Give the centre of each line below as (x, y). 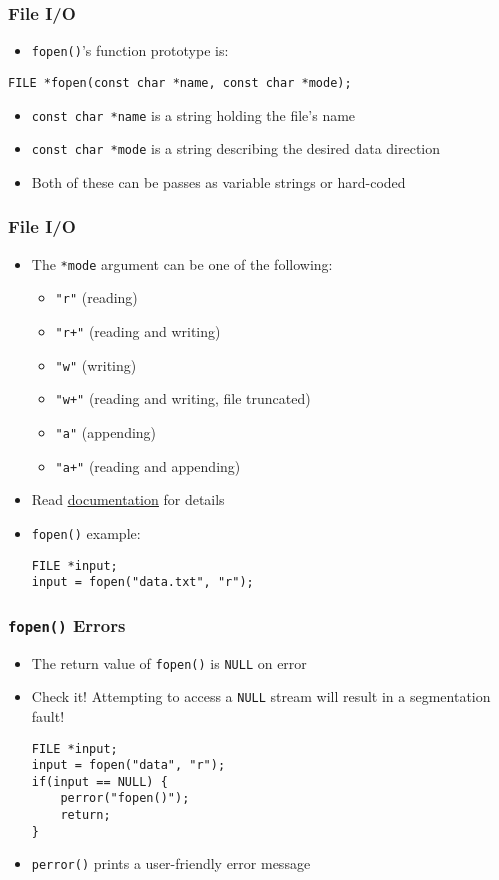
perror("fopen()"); (125, 798)
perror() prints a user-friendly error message (171, 863)
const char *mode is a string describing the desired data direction (236, 148)
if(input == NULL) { (99, 781)
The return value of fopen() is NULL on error (169, 662)
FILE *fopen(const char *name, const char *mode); (180, 82)
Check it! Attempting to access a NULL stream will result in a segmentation (261, 696)
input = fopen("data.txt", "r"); (142, 582)
